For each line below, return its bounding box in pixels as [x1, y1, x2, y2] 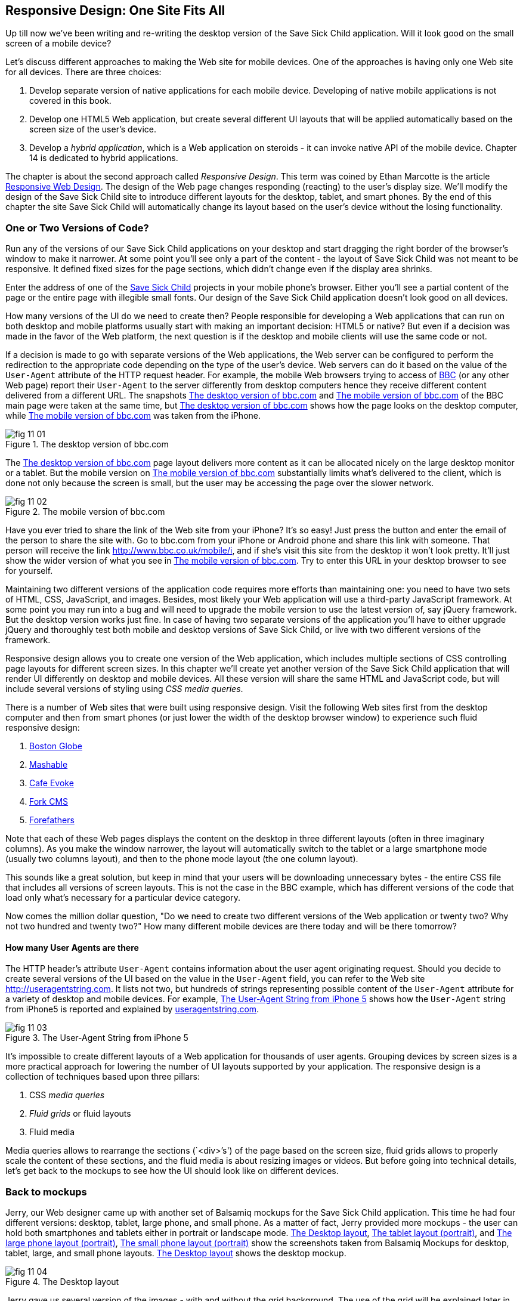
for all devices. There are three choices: [5, 67, 162, 78]
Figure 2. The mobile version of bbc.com [5, 506, 165, 517]
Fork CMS [29, 796, 69, 807]
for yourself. [5, 565, 53, 576]
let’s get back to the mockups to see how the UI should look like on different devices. [5, 1166, 339, 1176]
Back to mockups [5, 1185, 87, 1198]
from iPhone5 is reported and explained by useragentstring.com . [5, 1004, 259, 1015]
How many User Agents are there [5, 942, 139, 953]
